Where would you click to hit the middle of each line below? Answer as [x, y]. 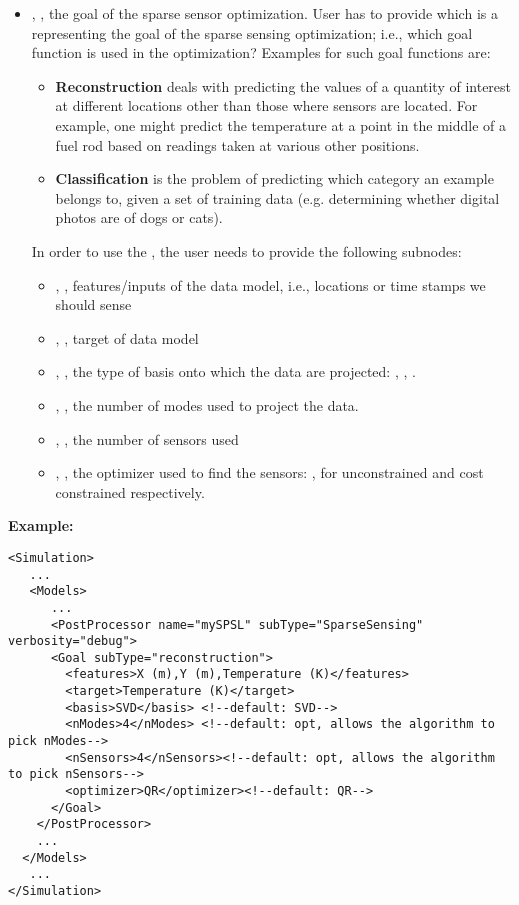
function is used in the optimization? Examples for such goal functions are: [261, 52]
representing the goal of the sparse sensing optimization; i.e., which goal [252, 32]
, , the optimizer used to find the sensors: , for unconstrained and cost [269, 472]
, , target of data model [127, 337]
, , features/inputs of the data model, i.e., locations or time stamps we [270, 284]
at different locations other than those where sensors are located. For [266, 105]
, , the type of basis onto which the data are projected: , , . [235, 371]
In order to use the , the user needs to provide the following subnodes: [246, 250]
